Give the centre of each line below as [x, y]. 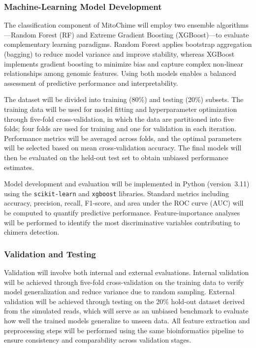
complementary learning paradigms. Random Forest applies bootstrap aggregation [128, 44]
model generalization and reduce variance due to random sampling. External [119, 292]
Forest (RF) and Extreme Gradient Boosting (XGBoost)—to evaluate [144, 34]
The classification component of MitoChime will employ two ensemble [109, 25]
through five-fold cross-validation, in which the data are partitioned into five [119, 119]
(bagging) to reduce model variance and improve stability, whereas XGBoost [119, 54]
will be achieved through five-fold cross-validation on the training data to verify [124, 282]
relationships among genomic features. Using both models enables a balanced [120, 73]
